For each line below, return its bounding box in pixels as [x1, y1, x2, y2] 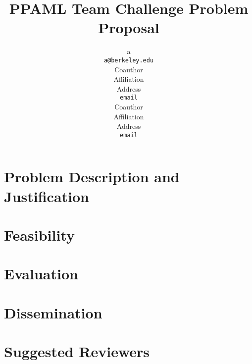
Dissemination [4, 302, 102, 322]
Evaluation [4, 263, 78, 284]
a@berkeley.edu [103, 56, 154, 64]
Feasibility [4, 225, 75, 245]
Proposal [98, 17, 159, 38]
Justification [4, 186, 89, 206]
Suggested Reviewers [4, 341, 150, 362]
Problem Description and [4, 166, 180, 187]
